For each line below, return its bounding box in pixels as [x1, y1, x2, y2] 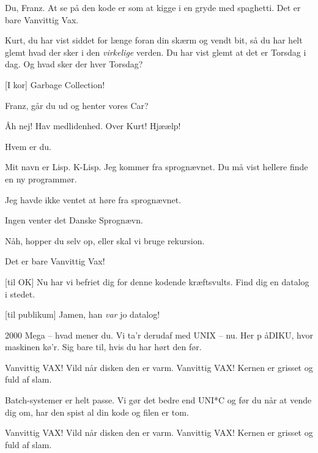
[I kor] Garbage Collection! [5, 78, 105, 91]
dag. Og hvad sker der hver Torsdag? [5, 58, 143, 70]
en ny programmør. [5, 172, 77, 185]
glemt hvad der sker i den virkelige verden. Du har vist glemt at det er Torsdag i [5, 45, 306, 58]
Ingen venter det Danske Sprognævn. [5, 214, 143, 226]
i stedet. [5, 287, 35, 300]
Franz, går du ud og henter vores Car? [5, 99, 149, 111]
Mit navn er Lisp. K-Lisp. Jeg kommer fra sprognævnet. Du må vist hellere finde [5, 160, 308, 173]
